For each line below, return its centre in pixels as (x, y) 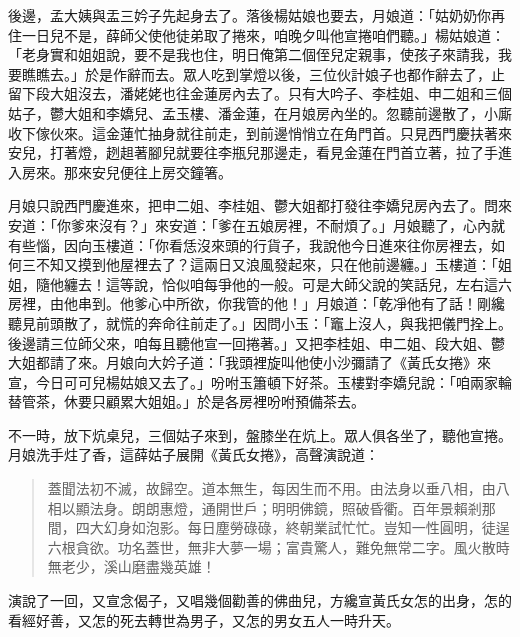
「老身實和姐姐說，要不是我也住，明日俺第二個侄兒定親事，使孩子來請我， (253, 54)
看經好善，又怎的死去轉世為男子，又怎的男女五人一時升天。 (204, 619)
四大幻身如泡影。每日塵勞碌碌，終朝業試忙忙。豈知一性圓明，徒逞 (292, 527)
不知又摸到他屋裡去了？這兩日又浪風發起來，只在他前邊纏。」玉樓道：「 (266, 264)
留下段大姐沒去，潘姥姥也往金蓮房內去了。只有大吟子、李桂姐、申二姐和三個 (260, 93)
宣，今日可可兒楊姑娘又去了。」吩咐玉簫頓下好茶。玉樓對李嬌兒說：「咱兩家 (253, 381)
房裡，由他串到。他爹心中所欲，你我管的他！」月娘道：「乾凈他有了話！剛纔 (256, 303)
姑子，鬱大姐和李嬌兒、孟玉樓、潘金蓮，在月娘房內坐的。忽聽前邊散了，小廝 (260, 112)
